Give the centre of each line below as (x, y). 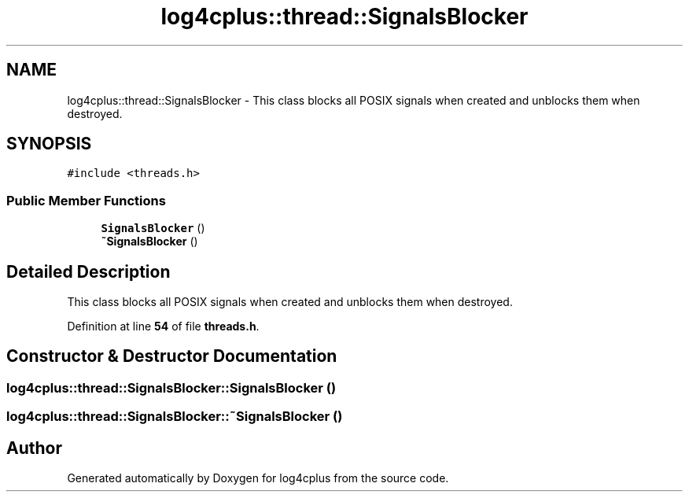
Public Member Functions (86, 200)
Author (34, 448)
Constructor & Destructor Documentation (172, 356)
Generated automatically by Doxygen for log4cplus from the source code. (258, 478)
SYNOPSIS (49, 144)
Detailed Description (88, 271)
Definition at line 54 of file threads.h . (163, 326)
